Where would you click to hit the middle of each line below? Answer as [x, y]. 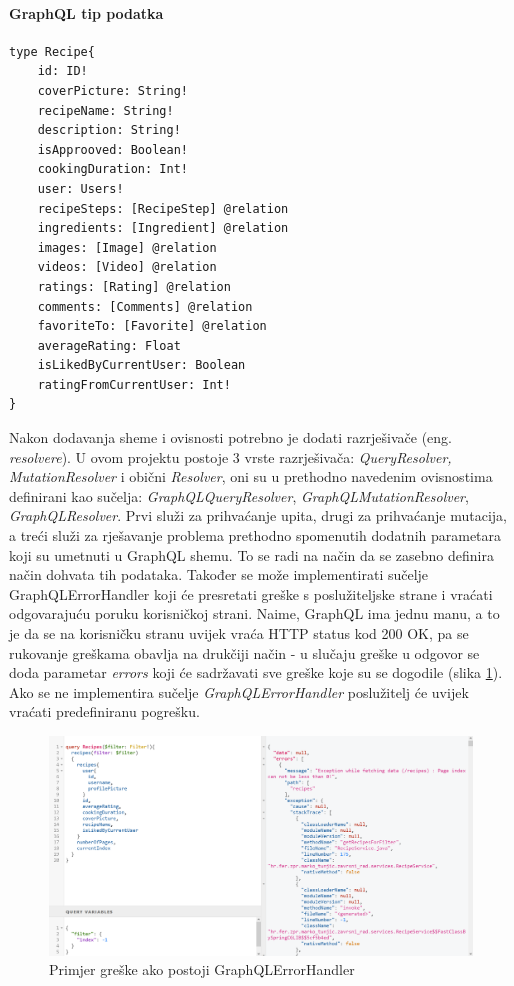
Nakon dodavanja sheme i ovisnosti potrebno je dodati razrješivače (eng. [230, 437]
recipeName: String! [105, 110]
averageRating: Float [109, 345]
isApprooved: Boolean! [112, 149]
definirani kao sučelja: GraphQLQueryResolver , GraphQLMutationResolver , [239, 495]
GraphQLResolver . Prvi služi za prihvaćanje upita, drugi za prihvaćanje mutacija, [258, 515]
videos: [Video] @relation [127, 267]
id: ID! [62, 71]
